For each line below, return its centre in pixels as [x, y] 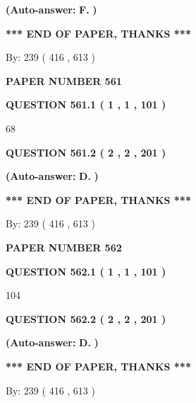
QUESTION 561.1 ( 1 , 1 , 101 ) [86, 104]
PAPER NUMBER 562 [64, 247]
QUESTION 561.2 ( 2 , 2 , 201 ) [86, 152]
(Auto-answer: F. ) [51, 9]
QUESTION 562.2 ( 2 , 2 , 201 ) [86, 318]
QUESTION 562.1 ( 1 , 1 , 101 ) [86, 271]
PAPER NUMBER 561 [64, 80]
